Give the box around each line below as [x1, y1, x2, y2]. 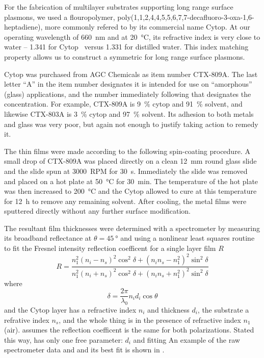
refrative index [4, 314, 49, 325]
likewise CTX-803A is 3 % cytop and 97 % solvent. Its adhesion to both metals [4, 108, 254, 119]
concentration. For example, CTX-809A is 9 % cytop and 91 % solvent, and [4, 98, 243, 109]
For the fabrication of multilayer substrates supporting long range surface [4, 2, 233, 12]
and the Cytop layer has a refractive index [4, 304, 137, 315]
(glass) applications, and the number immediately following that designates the [4, 88, 251, 99]
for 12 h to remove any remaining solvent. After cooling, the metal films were [4, 195, 247, 206]
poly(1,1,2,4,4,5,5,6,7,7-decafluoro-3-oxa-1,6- [117, 11, 254, 22]
